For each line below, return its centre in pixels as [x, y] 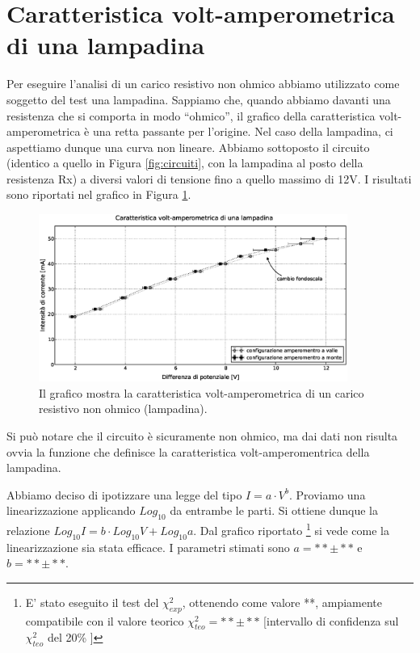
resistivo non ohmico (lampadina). [123, 409]
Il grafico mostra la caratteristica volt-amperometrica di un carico [202, 392]
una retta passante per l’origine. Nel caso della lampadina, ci [243, 131]
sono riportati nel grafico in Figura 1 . [99, 194]
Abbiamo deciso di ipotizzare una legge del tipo [124, 494]
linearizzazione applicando [71, 510]
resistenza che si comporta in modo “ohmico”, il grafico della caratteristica [191, 115]
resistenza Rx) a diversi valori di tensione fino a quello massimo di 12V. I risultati [209, 178]
